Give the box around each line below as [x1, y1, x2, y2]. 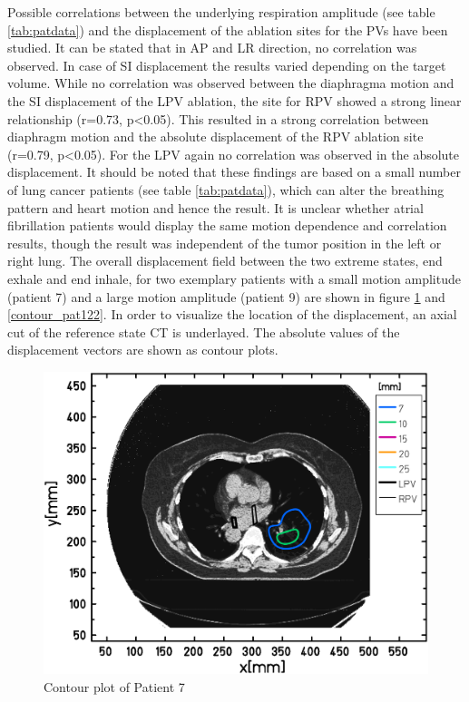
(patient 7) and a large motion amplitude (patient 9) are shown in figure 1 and [7, 287, 445, 306]
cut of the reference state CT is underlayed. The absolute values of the [7, 322, 400, 341]
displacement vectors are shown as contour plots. [7, 340, 278, 359]
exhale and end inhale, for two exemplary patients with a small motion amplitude [7, 268, 461, 288]
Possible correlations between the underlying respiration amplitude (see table [7, 3, 435, 21]
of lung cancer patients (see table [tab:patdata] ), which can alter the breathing [7, 180, 445, 199]
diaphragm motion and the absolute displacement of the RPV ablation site [7, 127, 424, 146]
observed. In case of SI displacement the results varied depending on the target [7, 55, 446, 74]
